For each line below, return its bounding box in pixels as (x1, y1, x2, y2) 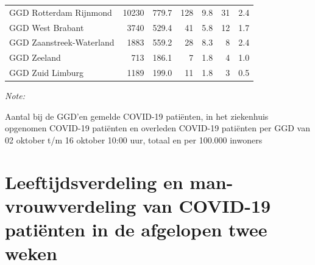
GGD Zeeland (9, 51, 61, 64)
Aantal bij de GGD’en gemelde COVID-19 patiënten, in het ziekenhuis (5, 109, 269, 122)
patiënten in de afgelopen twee (5, 217, 267, 242)
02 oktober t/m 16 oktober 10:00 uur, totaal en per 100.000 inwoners (5, 134, 263, 146)
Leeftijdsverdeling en (5, 169, 183, 194)
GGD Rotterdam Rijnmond (9, 5, 112, 18)
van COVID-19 (142, 193, 271, 218)
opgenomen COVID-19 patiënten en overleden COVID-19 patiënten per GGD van (5, 122, 310, 134)
